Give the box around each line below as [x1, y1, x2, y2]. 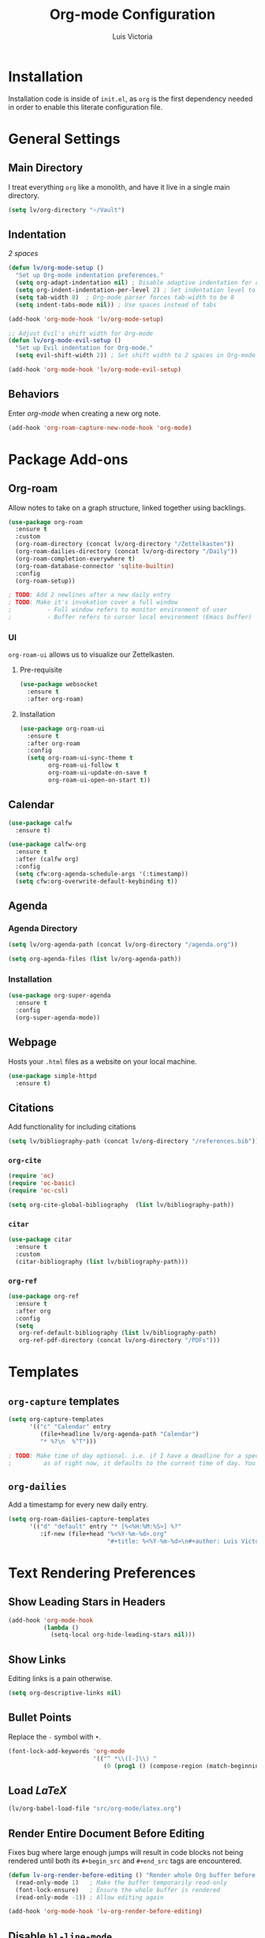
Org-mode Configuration [50, 6, 215, 24]
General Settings [8, 130, 121, 148]
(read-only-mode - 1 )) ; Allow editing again [15, 1893, 164, 1902]
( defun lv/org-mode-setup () [8, 264, 104, 272]
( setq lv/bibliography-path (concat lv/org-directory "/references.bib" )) [8, 1137, 259, 1145]
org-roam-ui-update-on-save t [48, 769, 147, 777]
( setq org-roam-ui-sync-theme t [27, 754, 133, 762]
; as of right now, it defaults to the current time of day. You [8, 1459, 256, 1467]
